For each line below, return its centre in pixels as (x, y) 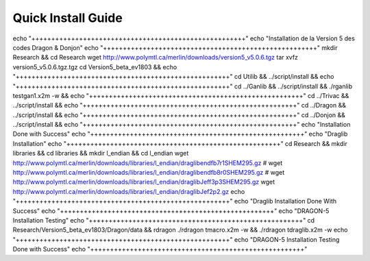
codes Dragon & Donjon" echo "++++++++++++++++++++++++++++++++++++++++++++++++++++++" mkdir (175, 47)
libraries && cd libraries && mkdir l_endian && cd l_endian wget (101, 153)
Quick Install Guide (67, 18)
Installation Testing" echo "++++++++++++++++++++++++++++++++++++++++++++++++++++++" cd (164, 220)
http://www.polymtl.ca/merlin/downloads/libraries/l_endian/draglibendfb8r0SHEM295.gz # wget (148, 173)
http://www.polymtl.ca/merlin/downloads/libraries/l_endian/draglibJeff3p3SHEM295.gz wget (144, 182)
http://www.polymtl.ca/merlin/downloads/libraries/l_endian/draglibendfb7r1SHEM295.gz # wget (148, 163)
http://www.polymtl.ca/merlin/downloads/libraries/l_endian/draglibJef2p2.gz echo (129, 191)
